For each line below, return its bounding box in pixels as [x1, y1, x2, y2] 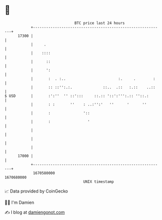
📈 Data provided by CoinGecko [4, 188, 68, 194]
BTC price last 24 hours [74, 21, 125, 25]
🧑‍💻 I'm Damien [4, 199, 35, 205]
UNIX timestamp [83, 179, 114, 184]
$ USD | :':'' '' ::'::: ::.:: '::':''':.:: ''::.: [4, 93, 149, 98]
